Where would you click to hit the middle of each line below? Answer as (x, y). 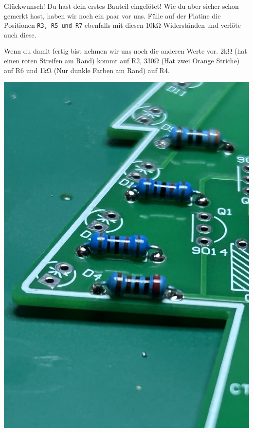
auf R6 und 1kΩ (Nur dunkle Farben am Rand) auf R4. (87, 70)
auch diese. (20, 34)
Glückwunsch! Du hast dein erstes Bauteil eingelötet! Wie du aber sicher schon (121, 6)
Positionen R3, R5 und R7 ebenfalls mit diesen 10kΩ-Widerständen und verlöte (122, 25)
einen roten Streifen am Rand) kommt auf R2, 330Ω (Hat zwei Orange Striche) (122, 61)
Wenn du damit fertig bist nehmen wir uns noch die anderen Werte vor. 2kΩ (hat (126, 51)
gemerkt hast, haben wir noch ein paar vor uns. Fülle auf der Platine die (112, 15)
